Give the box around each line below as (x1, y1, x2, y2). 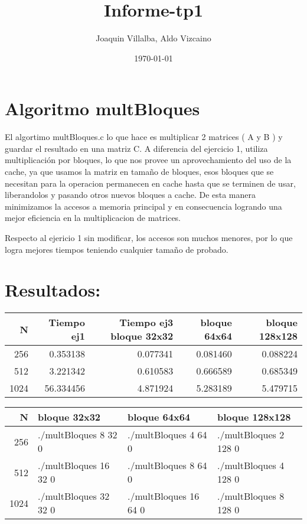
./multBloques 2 (217, 428, 285, 442)
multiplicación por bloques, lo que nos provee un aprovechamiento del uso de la (5, 154, 292, 166)
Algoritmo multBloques (5, 96, 200, 121)
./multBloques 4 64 (128, 428, 207, 442)
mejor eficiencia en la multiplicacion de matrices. (5, 211, 181, 224)
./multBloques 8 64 (128, 458, 207, 473)
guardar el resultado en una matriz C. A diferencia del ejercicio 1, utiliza (5, 142, 268, 154)
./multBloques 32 (38, 489, 110, 503)
